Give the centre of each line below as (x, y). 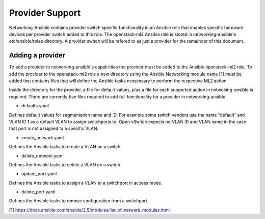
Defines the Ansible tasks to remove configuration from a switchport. (79, 201)
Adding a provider (37, 55)
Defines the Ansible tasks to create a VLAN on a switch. (66, 147)
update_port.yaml (39, 174)
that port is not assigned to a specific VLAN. (54, 128)
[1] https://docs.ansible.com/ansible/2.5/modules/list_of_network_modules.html (90, 210)
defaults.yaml (35, 106)
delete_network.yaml (42, 156)
